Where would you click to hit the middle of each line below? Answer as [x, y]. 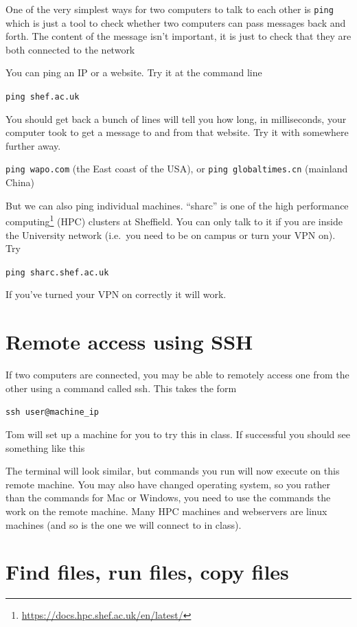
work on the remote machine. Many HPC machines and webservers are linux [166, 511]
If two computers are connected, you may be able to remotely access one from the [177, 375]
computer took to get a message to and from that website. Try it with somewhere [177, 132]
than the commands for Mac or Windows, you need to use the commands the [168, 498]
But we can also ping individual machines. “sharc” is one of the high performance [177, 205]
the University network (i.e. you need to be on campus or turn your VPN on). [171, 235]
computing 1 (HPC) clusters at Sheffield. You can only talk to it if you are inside [174, 220]
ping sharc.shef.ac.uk [57, 272]
